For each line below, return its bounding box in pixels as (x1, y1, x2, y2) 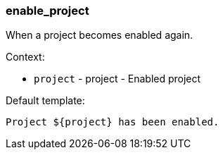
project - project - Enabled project (34, 73, 201, 85)
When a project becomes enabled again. (6, 29, 193, 42)
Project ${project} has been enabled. (6, 116, 219, 128)
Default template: (6, 94, 85, 107)
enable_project (6, 4, 89, 18)
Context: (6, 51, 45, 63)
